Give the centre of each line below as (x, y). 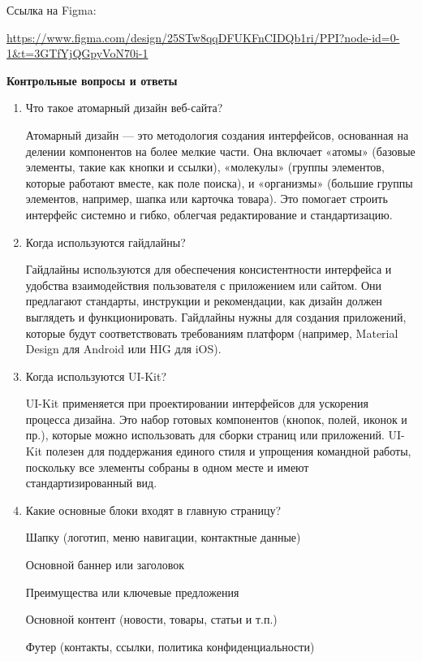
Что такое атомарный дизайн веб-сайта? (124, 108)
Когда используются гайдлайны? (105, 242)
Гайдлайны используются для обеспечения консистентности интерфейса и (209, 269)
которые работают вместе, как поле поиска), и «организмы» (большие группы (219, 182)
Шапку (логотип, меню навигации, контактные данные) (163, 537)
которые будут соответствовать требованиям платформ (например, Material (212, 333)
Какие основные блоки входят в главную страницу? (153, 510)
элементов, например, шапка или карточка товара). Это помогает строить (207, 199)
